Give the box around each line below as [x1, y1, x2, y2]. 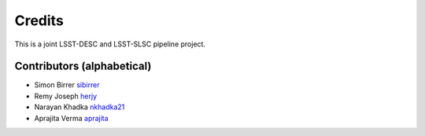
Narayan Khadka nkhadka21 [34, 102, 125, 112]
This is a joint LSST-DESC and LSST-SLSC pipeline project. [14, 39, 206, 49]
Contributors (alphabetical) [14, 60, 152, 73]
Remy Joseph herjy [34, 91, 98, 101]
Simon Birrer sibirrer [34, 80, 100, 90]
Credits [14, 12, 65, 29]
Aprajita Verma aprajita [34, 113, 109, 123]
